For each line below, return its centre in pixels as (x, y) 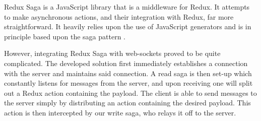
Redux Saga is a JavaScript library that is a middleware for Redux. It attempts (127, 7)
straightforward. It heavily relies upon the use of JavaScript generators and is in (128, 26)
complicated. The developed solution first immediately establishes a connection (126, 63)
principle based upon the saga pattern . (65, 36)
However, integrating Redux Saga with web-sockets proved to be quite (112, 53)
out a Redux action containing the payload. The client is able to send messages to (130, 93)
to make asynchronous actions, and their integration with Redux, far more (119, 16)
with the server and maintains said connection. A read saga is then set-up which (128, 73)
